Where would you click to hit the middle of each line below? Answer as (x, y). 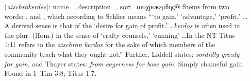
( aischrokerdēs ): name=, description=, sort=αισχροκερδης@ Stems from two (117, 6)
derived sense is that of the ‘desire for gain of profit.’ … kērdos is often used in (126, 25)
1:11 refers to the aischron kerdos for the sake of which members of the (110, 44)
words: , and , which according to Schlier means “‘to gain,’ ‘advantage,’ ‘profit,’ (123, 16)
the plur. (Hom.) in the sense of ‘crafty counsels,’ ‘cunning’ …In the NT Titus (120, 35)
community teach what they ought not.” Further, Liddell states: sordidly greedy (122, 54)
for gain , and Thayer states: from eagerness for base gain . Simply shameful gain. (124, 63)
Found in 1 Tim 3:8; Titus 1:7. (50, 73)
